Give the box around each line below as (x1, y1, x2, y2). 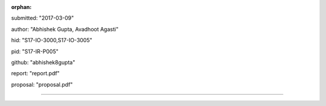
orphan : (11, 4, 32, 10)
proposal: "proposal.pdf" (11, 81, 73, 88)
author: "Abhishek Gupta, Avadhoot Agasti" (11, 25, 119, 33)
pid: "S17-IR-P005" (11, 48, 59, 55)
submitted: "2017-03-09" (11, 14, 74, 22)
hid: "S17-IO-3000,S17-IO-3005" (11, 37, 93, 44)
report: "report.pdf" (11, 70, 60, 77)
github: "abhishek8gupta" (11, 58, 75, 66)
